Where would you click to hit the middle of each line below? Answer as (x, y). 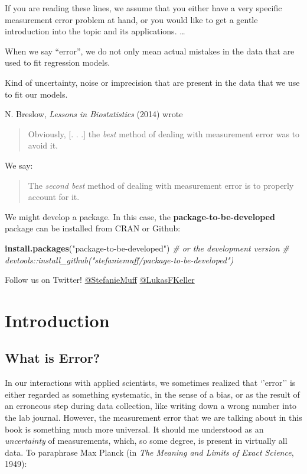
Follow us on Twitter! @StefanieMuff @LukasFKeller (100, 280)
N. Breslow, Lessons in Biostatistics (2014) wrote (94, 114)
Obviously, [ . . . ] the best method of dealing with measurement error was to (164, 133)
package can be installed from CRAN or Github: (93, 228)
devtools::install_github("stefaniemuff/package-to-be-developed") (119, 259)
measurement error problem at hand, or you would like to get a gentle (131, 19)
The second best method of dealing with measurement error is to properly (161, 185)
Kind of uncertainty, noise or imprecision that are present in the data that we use (152, 82)
